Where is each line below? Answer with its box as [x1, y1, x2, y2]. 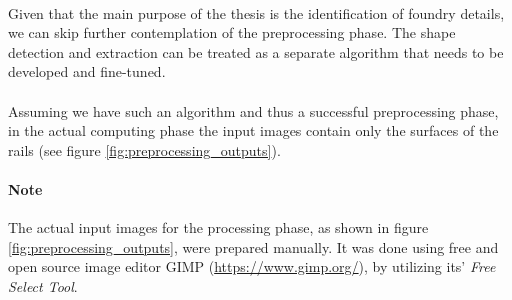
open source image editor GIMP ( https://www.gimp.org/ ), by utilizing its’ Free [8, 256, 496, 277]
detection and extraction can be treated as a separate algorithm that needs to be [8, 41, 504, 62]
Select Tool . [8, 275, 78, 296]
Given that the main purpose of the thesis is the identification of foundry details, [8, 2, 505, 23]
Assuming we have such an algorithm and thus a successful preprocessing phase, [8, 100, 499, 121]
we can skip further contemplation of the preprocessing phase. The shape [8, 22, 456, 43]
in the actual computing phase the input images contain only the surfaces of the [8, 120, 499, 141]
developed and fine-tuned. [8, 61, 166, 82]
